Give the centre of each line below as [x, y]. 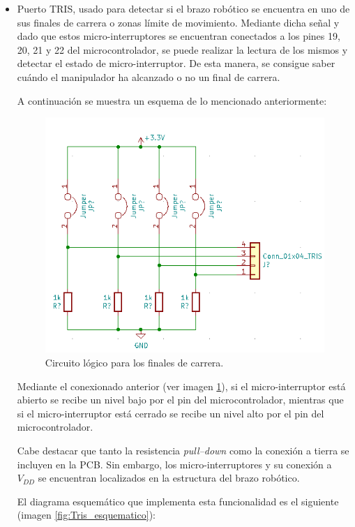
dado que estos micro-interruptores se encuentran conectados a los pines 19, [179, 36]
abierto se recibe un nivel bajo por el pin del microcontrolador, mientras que [180, 400]
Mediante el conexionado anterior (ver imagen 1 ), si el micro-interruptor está [181, 386]
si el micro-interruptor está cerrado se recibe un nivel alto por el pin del [171, 413]
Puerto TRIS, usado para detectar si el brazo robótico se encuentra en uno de [183, 8]
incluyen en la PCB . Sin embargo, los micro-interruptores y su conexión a [174, 464]
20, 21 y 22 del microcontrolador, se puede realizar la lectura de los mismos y [182, 49]
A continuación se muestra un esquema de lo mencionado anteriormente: [172, 100]
